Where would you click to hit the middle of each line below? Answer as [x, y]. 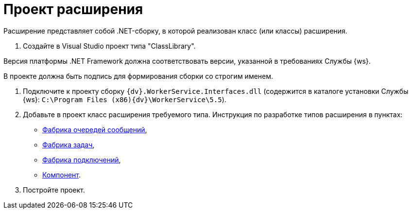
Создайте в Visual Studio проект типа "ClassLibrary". [109, 46]
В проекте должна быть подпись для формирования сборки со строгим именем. [138, 76]
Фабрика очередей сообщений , [95, 129]
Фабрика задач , [69, 144]
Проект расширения [73, 9]
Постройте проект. [54, 190]
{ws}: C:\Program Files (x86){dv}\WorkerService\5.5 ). [125, 99]
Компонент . [61, 175]
